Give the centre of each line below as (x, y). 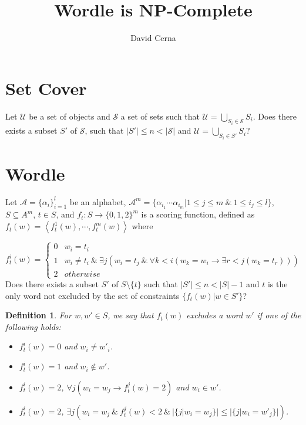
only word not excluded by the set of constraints (93, 295)
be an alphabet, (98, 201)
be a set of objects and (70, 116)
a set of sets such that (160, 116)
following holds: (33, 326)
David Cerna (153, 38)
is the (278, 284)
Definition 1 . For (38, 315)
